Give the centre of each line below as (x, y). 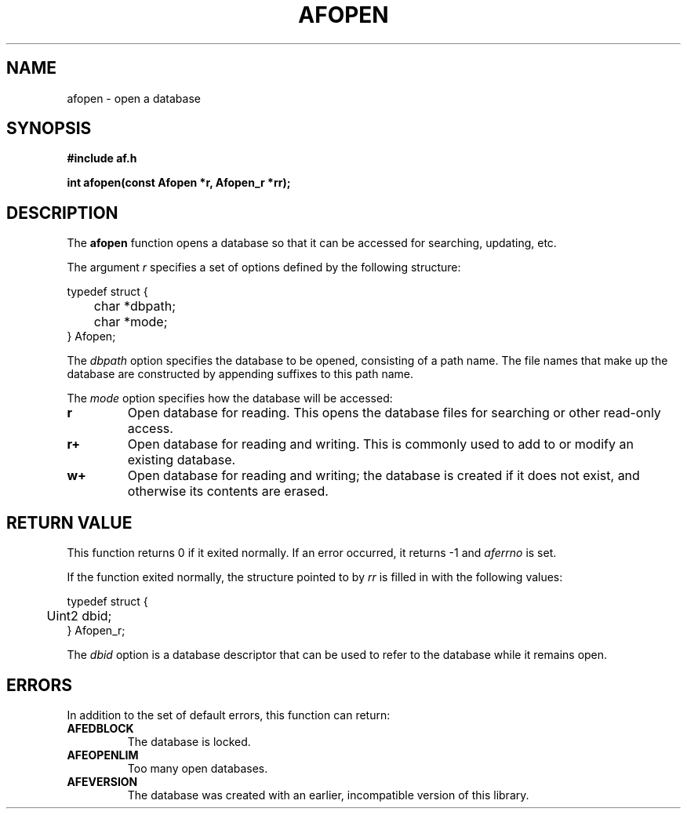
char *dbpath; (134, 306)
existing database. (182, 460)
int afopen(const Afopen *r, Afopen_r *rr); (179, 183)
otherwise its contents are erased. (228, 491)
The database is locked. (189, 741)
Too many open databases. (198, 768)
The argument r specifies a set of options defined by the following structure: (264, 267)
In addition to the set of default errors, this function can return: (229, 715)
